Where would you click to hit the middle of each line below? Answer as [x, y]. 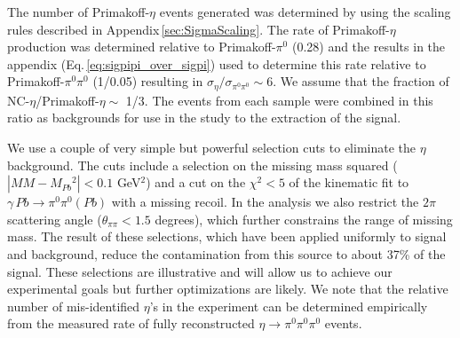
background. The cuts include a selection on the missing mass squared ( [202, 165]
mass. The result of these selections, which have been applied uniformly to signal [227, 236]
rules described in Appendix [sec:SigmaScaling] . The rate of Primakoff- [198, 29]
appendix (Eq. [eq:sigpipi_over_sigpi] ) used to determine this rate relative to [217, 63]
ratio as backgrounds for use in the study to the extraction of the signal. [204, 118]
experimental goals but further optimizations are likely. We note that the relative [228, 289]
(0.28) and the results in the [369, 47]
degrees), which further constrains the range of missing [304, 219]
